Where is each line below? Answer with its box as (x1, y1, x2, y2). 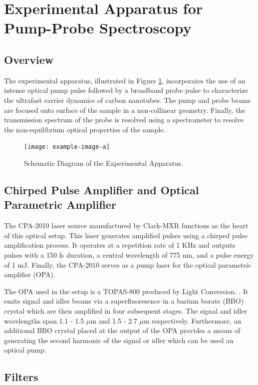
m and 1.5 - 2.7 (90, 315, 137, 326)
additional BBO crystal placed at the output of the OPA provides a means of (4, 325, 241, 336)
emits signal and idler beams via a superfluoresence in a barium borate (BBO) (4, 296, 244, 306)
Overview (4, 51, 54, 67)
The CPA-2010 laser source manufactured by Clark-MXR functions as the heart (4, 220, 249, 231)
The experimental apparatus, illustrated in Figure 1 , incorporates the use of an (4, 75, 246, 85)
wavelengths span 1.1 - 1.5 (4, 315, 84, 326)
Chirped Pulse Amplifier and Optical (4, 182, 199, 197)
